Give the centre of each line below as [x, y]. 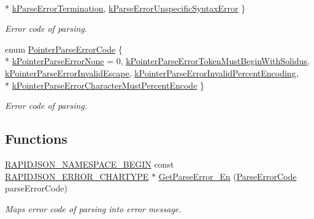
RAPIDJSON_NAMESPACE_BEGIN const [90, 164]
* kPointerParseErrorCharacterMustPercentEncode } [105, 85]
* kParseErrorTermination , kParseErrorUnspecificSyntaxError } [125, 8]
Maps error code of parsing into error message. [93, 208]
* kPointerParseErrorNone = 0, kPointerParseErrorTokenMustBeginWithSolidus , [157, 61]
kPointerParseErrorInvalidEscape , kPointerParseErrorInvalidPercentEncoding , [152, 72]
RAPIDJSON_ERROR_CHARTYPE [77, 176]
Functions [36, 139]
